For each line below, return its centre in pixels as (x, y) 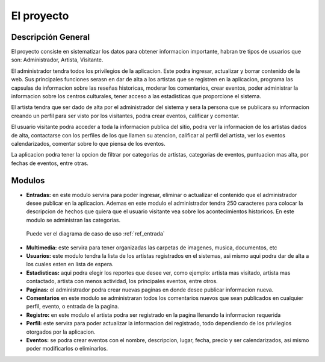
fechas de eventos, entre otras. (50, 163)
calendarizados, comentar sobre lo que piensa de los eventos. (88, 143)
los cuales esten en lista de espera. (70, 264)
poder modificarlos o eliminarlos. (67, 349)
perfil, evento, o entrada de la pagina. (73, 307)
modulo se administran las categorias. (73, 220)
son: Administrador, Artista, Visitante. (57, 60)
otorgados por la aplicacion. (61, 332)
